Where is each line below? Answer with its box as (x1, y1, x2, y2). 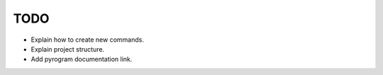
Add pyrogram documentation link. (30, 55, 133, 64)
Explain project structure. (30, 45, 105, 53)
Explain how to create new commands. (30, 35, 145, 44)
